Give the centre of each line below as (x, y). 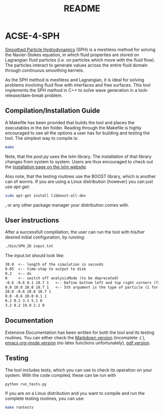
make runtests (20, 408)
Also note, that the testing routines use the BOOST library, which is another (81, 176)
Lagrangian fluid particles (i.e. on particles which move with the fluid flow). (80, 60)
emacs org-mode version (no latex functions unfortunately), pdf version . (78, 343)
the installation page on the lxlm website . (46, 167)
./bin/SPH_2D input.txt (29, 246)
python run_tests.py (26, 384)
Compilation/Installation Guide (52, 111)
